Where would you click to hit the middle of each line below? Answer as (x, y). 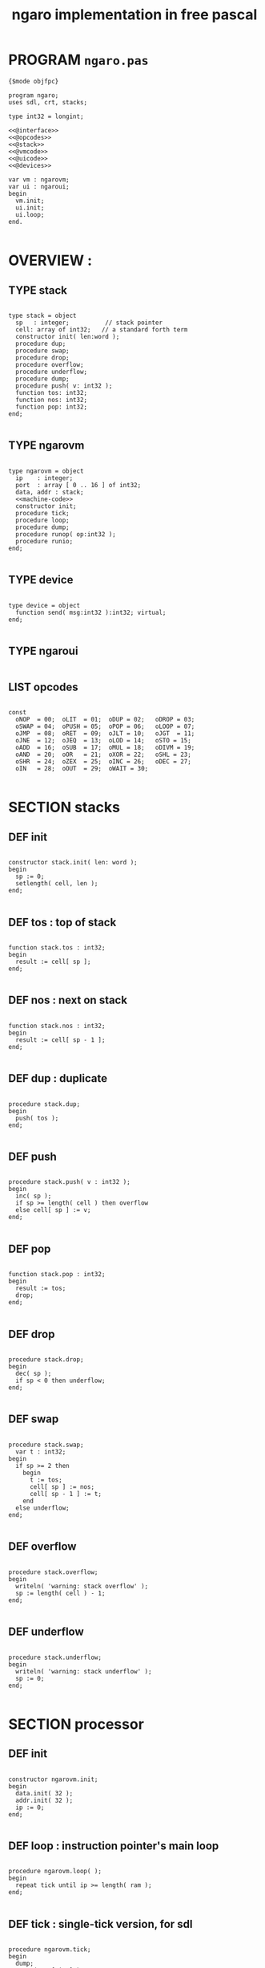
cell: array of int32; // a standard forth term (102, 329)
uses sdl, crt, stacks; (48, 102)
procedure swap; (42, 351)
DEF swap (34, 1419)
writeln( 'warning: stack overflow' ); (82, 1586)
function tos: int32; (52, 392)
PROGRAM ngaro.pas (79, 60)
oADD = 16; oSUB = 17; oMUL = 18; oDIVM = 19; (105, 748)
